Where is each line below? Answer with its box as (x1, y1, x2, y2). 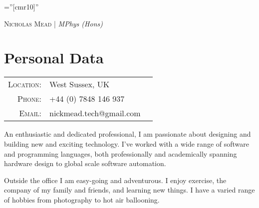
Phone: (17, 93, 42, 105)
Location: (8, 78, 42, 90)
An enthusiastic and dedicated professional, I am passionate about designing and (4, 129, 251, 139)
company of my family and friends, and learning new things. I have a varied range (4, 185, 255, 195)
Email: (19, 107, 42, 119)
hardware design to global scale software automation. (4, 158, 166, 169)
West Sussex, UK (49, 78, 110, 90)
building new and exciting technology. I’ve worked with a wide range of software (4, 138, 249, 149)
